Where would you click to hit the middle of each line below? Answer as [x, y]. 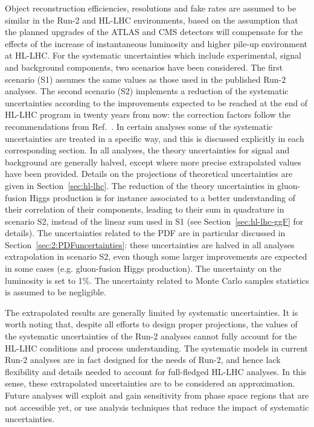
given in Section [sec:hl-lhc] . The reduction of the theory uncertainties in [140, 185]
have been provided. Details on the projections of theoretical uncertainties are [149, 174]
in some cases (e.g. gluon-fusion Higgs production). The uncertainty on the [143, 268]
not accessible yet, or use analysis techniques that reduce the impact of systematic [157, 407]
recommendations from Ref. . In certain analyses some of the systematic [139, 126]
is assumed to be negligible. [56, 292]
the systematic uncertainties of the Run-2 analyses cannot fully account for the [151, 336]
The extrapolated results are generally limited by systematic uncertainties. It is [152, 312]
